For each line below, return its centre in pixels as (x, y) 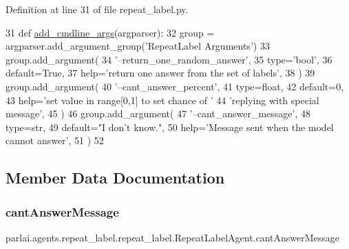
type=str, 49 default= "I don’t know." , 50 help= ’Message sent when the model (170, 127)
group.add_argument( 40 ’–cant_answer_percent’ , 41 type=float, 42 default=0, (175, 86)
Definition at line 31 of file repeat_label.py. (97, 9)
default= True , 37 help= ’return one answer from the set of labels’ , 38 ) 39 (160, 73)
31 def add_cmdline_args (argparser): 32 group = (110, 32)
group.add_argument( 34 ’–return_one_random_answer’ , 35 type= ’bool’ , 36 (169, 59)
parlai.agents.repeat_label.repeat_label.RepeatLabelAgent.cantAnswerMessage (173, 237)
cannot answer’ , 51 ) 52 (55, 140)
